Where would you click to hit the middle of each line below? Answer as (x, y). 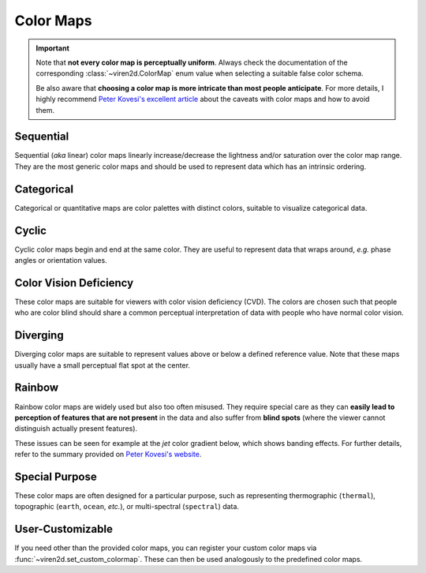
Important (53, 48)
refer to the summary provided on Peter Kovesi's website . (108, 455)
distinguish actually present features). (76, 429)
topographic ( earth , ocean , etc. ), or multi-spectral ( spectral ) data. (127, 507)
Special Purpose (56, 476)
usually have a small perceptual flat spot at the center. (103, 365)
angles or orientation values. (61, 260)
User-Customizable (64, 529)
